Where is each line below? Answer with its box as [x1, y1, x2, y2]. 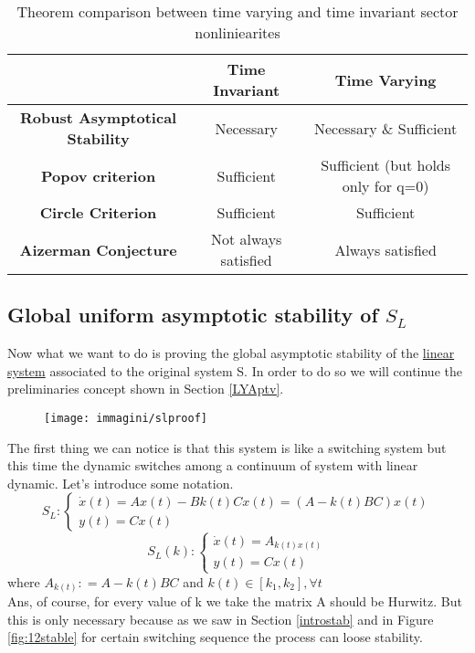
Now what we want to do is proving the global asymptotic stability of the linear [7, 343, 455, 363]
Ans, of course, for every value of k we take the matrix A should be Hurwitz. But [7, 592, 462, 611]
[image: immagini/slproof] [44, 411, 207, 425]
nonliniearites [195, 22, 280, 43]
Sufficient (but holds [321, 154, 451, 175]
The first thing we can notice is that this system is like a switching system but [7, 437, 447, 457]
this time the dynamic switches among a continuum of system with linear [7, 456, 418, 475]
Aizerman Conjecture [19, 238, 177, 260]
